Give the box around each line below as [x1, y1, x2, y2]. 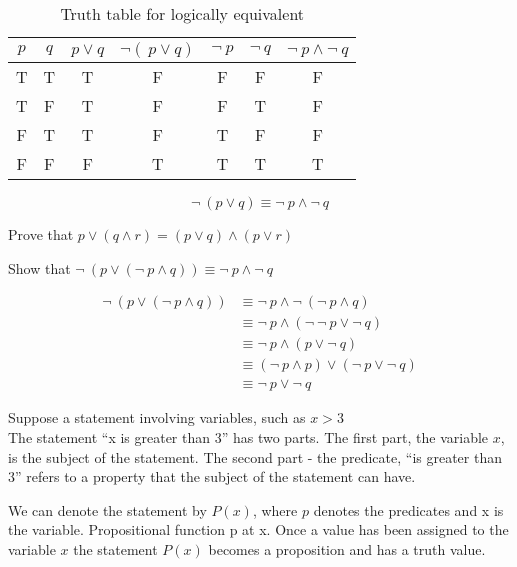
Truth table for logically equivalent [60, 2, 305, 25]
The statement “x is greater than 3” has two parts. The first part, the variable [8, 426, 489, 447]
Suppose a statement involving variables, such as [8, 407, 306, 428]
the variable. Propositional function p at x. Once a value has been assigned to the [8, 519, 509, 540]
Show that [8, 257, 71, 278]
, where [252, 499, 298, 520]
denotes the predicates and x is [313, 499, 504, 520]
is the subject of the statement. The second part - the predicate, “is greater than [8, 446, 502, 467]
